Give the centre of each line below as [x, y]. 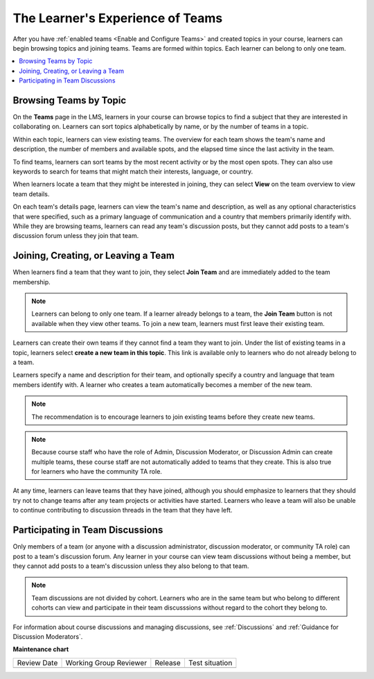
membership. [32, 282]
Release [168, 662]
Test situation [210, 662]
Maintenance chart [41, 649]
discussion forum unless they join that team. [76, 236]
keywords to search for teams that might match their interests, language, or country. [133, 171]
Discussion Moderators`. [48, 636]
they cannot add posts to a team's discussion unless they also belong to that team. [131, 566]
